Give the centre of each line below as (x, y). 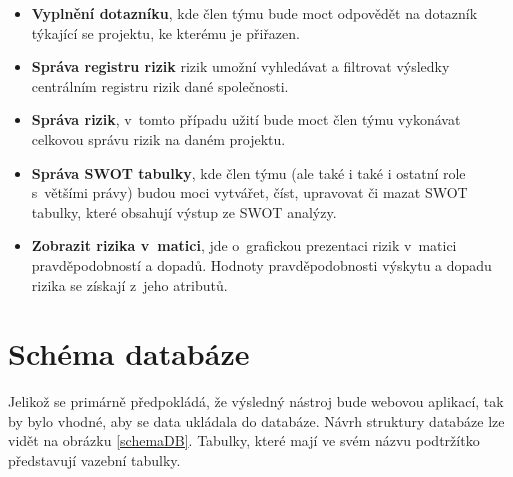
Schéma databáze (129, 353)
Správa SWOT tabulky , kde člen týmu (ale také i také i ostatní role (248, 172)
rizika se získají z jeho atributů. (129, 284)
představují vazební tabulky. (94, 460)
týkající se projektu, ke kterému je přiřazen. (165, 32)
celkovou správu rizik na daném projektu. (158, 138)
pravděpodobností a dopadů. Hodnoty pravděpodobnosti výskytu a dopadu (261, 264)
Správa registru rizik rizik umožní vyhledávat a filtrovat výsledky (240, 66)
